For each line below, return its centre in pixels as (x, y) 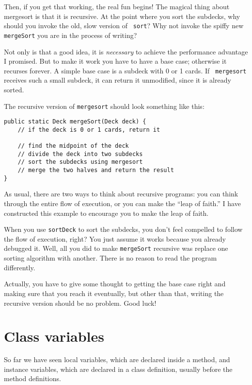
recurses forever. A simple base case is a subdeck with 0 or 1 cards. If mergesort (125, 70)
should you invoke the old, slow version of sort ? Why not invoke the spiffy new (124, 26)
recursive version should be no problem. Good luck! (80, 303)
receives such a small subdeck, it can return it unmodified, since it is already (118, 80)
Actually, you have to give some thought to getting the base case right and (115, 284)
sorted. (14, 89)
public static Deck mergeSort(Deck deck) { (75, 122)
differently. (20, 267)
